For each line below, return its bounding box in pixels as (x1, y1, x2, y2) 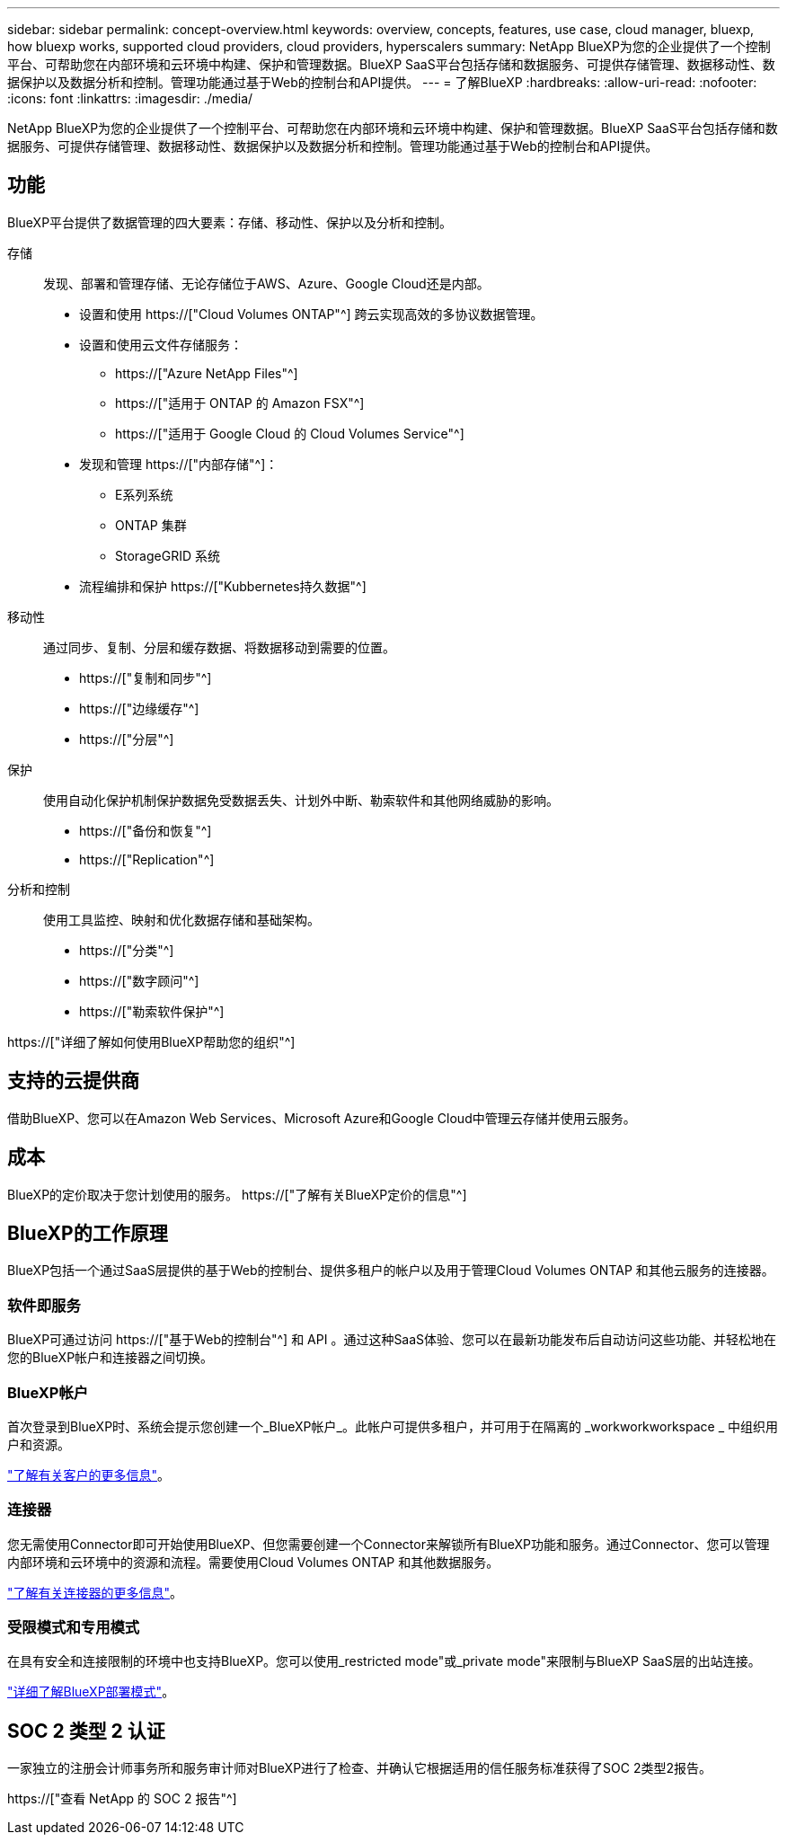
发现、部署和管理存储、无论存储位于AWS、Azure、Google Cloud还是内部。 (43, 275, 490, 291)
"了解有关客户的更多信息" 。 (7, 1466, 171, 1483)
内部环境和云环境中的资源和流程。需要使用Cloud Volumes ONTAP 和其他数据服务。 (7, 1554, 500, 1570)
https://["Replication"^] (79, 851, 215, 867)
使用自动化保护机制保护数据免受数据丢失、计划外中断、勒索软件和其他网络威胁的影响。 (43, 792, 559, 808)
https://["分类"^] (79, 942, 174, 958)
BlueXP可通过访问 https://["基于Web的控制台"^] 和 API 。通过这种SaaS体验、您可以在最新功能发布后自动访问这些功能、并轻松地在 (7, 1332, 777, 1348)
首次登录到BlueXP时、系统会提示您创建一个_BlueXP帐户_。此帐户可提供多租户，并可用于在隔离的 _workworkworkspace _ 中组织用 (7, 1418, 778, 1434)
